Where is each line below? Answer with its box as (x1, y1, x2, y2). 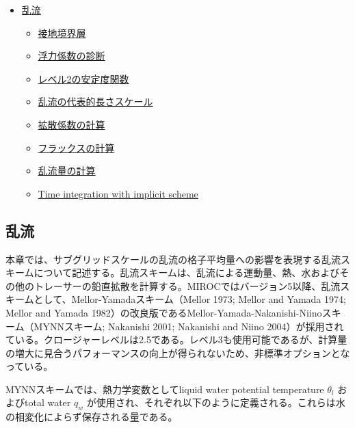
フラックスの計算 (38, 140, 115, 155)
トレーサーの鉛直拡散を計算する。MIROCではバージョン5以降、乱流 (34, 278, 341, 293)
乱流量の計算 (38, 163, 96, 178)
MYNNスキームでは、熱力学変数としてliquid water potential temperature (5, 382, 324, 396)
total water (24, 395, 71, 410)
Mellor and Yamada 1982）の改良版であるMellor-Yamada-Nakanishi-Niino (5, 305, 322, 319)
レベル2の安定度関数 (38, 71, 129, 85)
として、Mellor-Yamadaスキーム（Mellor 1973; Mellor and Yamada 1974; (34, 292, 346, 306)
